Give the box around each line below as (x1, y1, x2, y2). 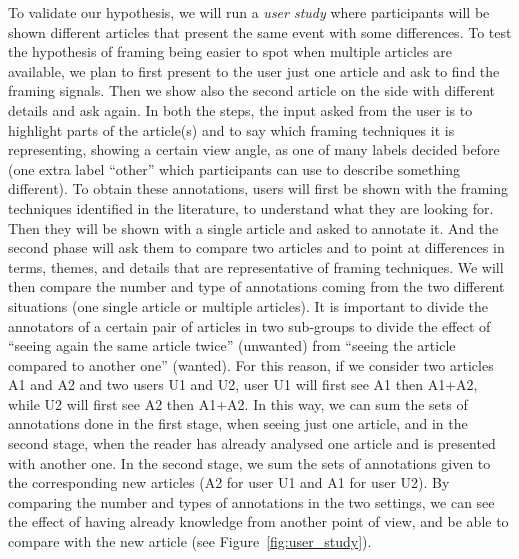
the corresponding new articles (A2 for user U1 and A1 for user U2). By (8, 472, 450, 493)
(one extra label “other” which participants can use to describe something (8, 158, 460, 179)
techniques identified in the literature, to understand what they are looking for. (8, 197, 494, 218)
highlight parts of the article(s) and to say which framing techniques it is (8, 119, 455, 140)
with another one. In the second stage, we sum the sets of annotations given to (8, 452, 491, 473)
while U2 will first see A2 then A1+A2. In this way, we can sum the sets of (8, 393, 468, 414)
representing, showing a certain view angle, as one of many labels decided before (8, 139, 500, 160)
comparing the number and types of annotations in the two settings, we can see (8, 491, 495, 512)
